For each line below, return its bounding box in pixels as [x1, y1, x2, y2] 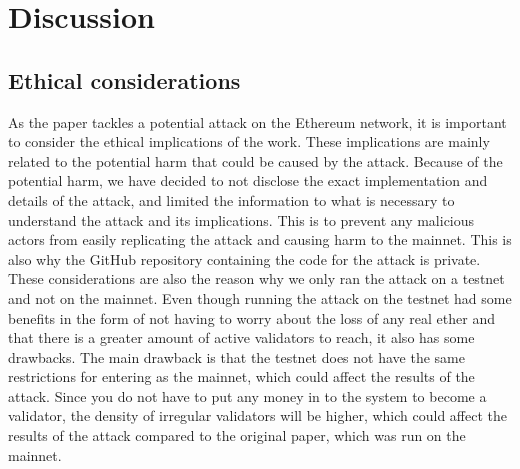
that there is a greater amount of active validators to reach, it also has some [8, 327, 475, 348]
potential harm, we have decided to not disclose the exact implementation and [8, 170, 488, 191]
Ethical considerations [8, 64, 241, 95]
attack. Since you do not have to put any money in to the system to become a [8, 385, 487, 406]
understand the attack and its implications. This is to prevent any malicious [8, 209, 475, 230]
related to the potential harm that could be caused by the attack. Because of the [8, 150, 503, 171]
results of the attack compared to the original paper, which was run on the [8, 425, 466, 446]
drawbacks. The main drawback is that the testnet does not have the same [8, 346, 465, 367]
